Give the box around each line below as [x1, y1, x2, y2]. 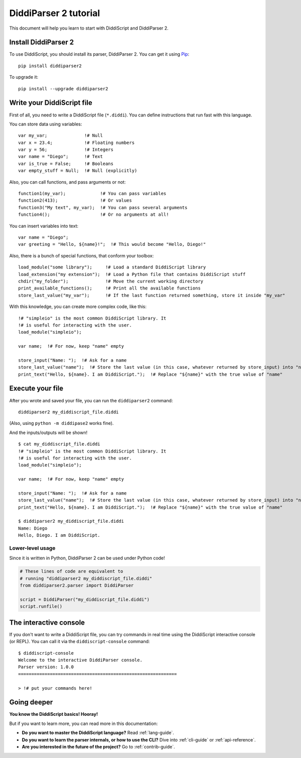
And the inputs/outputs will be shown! [9, 429, 88, 435]
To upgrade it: [9, 74, 39, 80]
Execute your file [9, 384, 64, 393]
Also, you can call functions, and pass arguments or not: [9, 179, 126, 185]
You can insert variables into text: [9, 223, 79, 229]
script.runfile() [20, 603, 63, 610]
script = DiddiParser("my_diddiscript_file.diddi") [20, 596, 150, 602]
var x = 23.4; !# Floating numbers [18, 139, 135, 145]
